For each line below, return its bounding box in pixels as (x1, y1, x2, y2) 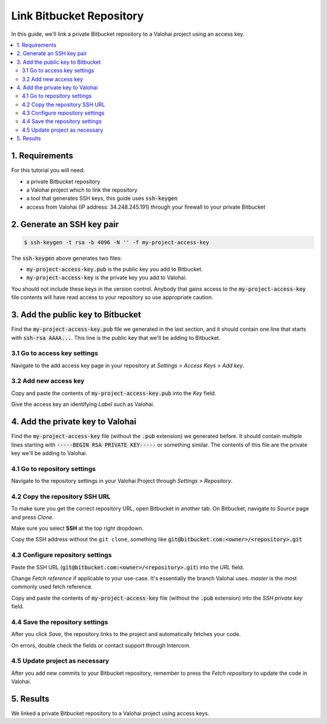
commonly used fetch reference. (11, 583, 93, 590)
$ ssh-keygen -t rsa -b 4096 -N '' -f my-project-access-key (24, 239, 210, 246)
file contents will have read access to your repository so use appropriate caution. (11, 294, 213, 301)
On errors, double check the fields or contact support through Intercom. (11, 641, 191, 649)
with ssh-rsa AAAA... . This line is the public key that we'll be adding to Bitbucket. (11, 334, 221, 341)
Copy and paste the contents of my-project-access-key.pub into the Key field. (11, 389, 216, 397)
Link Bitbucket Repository (11, 9, 144, 22)
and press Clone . (11, 513, 54, 521)
